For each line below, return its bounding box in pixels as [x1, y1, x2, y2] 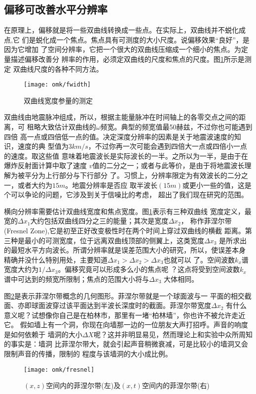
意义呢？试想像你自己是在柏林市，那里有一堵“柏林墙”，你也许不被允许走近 [4, 309, 246, 320]
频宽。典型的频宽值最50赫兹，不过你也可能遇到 [100, 122, 253, 132]
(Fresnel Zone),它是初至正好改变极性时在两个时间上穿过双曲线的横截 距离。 [4, 225, 245, 235]
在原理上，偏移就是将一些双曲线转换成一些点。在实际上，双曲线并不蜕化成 [4, 25, 246, 35]
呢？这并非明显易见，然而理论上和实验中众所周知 [93, 329, 253, 339]
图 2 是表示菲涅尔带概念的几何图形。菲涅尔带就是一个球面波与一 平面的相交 [4, 290, 245, 301]
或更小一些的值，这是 [182, 179, 252, 190]
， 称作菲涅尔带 [181, 216, 232, 226]
